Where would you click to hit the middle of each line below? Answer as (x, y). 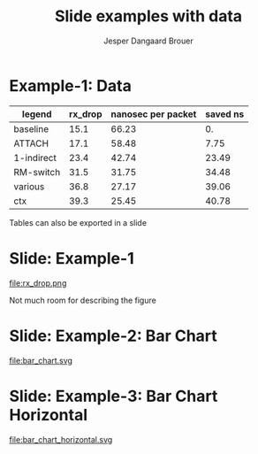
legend (37, 114)
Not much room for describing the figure (83, 300)
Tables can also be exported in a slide (78, 222)
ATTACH (31, 143)
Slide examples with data (148, 16)
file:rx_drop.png (38, 283)
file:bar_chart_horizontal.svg (61, 439)
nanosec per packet (154, 114)
